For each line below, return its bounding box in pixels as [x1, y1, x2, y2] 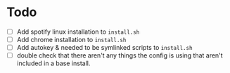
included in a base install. [16, 59, 91, 67]
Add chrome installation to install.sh [16, 36, 127, 44]
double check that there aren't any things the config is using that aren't [16, 51, 223, 60]
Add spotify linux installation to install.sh [16, 27, 140, 36]
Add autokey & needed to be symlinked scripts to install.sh [16, 44, 193, 52]
